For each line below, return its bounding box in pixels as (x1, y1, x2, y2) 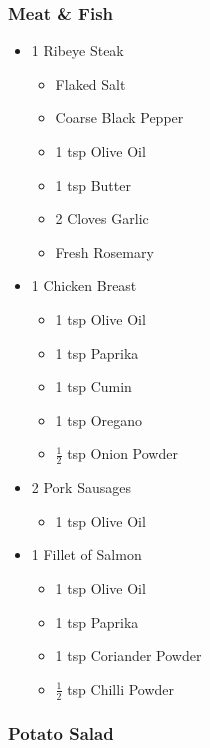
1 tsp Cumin (55, 376, 132, 397)
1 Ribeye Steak (31, 40, 124, 61)
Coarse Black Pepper (55, 107, 184, 128)
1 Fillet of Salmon (31, 544, 142, 565)
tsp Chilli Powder (67, 678, 175, 699)
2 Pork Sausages (31, 477, 131, 498)
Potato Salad (8, 721, 114, 746)
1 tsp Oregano (55, 409, 143, 430)
